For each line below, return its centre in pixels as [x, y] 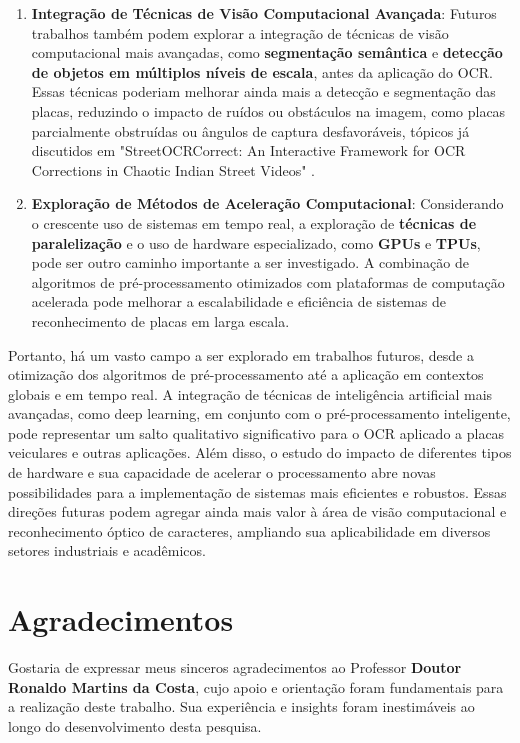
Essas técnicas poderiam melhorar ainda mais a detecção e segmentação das [263, 91]
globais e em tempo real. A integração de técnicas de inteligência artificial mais [250, 393]
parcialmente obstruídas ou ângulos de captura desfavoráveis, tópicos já [250, 130]
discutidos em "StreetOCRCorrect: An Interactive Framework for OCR [248, 150]
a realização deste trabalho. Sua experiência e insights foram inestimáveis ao [241, 706]
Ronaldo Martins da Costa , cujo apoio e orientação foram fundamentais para [256, 686]
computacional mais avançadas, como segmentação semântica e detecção [267, 52]
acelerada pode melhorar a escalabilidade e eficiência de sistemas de [238, 301]
